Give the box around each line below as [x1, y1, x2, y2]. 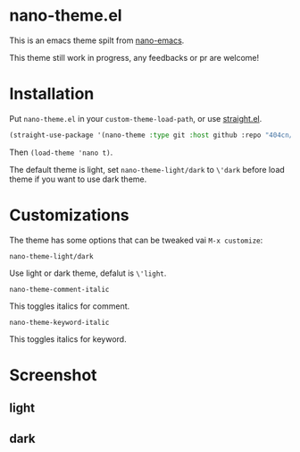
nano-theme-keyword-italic [9, 318, 110, 327]
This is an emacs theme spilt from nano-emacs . [9, 35, 185, 46]
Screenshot [9, 364, 97, 385]
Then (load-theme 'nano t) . [9, 147, 113, 158]
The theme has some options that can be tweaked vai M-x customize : [9, 235, 263, 245]
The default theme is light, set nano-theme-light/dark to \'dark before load [9, 164, 286, 175]
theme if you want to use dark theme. [9, 174, 147, 184]
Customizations [9, 205, 129, 225]
